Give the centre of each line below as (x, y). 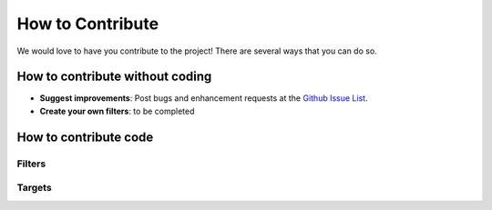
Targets (34, 188)
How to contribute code (85, 137)
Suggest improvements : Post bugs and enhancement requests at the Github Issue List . (204, 98)
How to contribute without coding (114, 77)
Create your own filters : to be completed (117, 111)
